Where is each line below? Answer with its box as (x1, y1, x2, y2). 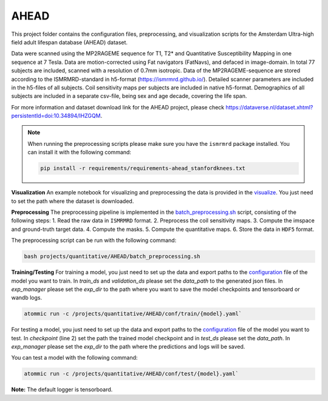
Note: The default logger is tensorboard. (11, 386, 113, 393)
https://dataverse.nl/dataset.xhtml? (225, 103, 313, 111)
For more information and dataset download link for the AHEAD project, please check (11, 103, 225, 111)
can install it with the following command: (27, 149, 132, 156)
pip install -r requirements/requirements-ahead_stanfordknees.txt (40, 165, 246, 172)
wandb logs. (11, 294, 43, 301)
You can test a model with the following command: (11, 354, 138, 362)
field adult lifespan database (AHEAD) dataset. (11, 38, 128, 46)
